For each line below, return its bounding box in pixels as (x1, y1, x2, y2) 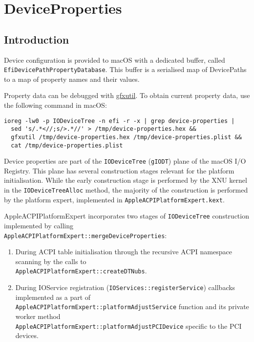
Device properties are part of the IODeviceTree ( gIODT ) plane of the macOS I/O (4, 156, 246, 166)
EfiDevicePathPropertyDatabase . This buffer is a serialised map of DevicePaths (4, 64, 247, 74)
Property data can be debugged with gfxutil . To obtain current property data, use (4, 90, 250, 100)
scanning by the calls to (15, 256, 86, 266)
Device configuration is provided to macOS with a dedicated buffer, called (4, 54, 225, 65)
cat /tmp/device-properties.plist (11, 142, 123, 149)
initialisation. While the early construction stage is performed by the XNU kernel (4, 175, 247, 185)
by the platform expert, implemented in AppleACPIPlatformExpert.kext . (4, 194, 225, 204)
